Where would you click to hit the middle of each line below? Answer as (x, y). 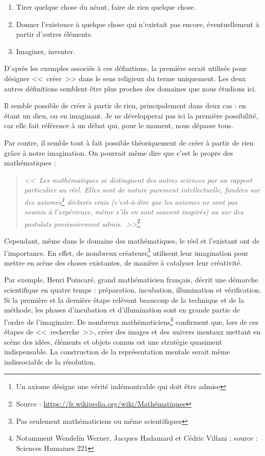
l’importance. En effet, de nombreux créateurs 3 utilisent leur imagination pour (126, 252)
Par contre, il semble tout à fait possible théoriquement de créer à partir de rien (129, 142)
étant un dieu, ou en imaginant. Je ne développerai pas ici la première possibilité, (131, 115)
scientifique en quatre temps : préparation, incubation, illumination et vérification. (132, 290)
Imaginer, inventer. (46, 51)
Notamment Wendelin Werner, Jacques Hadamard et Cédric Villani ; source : (137, 438)
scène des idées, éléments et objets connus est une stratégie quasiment (113, 341)
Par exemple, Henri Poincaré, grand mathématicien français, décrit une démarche (131, 280)
